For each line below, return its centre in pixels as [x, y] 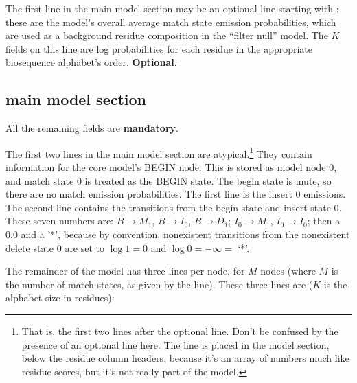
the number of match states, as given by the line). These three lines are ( [159, 284]
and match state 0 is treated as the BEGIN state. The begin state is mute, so [169, 180]
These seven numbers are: [59, 221]
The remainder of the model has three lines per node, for [125, 271]
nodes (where [288, 271]
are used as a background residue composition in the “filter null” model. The [167, 35]
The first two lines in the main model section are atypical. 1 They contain [159, 152]
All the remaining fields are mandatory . [92, 128]
